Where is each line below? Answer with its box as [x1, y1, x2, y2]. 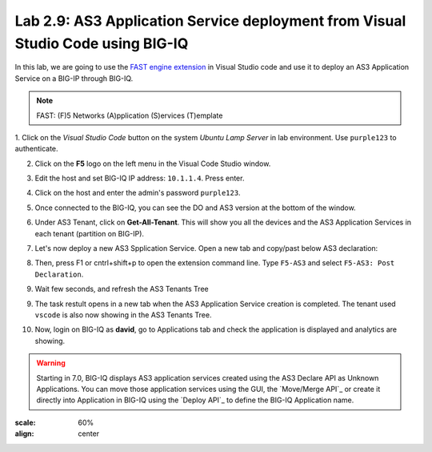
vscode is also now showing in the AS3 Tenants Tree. [34, 309, 212, 320]
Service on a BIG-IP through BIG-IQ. [14, 73, 134, 83]
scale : [14, 418, 36, 427]
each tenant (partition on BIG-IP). [34, 228, 144, 238]
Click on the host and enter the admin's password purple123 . [34, 188, 241, 198]
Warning [36, 358, 66, 368]
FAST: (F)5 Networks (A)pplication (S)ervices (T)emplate [36, 111, 223, 120]
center [78, 429, 100, 438]
